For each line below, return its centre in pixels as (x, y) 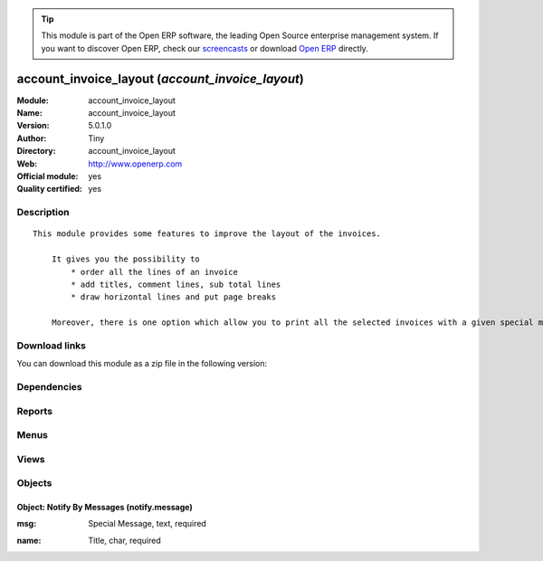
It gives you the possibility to (126, 259)
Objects (34, 483)
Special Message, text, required (148, 524)
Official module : (48, 176)
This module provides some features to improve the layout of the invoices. (207, 234)
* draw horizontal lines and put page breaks (173, 297)
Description (43, 213)
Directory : (36, 151)
